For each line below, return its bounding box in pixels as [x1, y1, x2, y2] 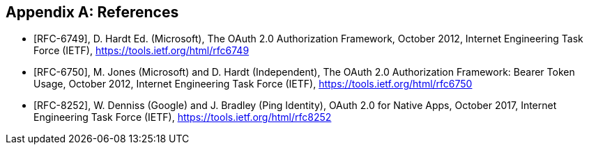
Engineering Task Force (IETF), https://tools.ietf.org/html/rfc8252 [33, 111, 332, 124]
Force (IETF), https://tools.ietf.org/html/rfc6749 [33, 44, 250, 57]
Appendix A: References [6, 3, 179, 21]
